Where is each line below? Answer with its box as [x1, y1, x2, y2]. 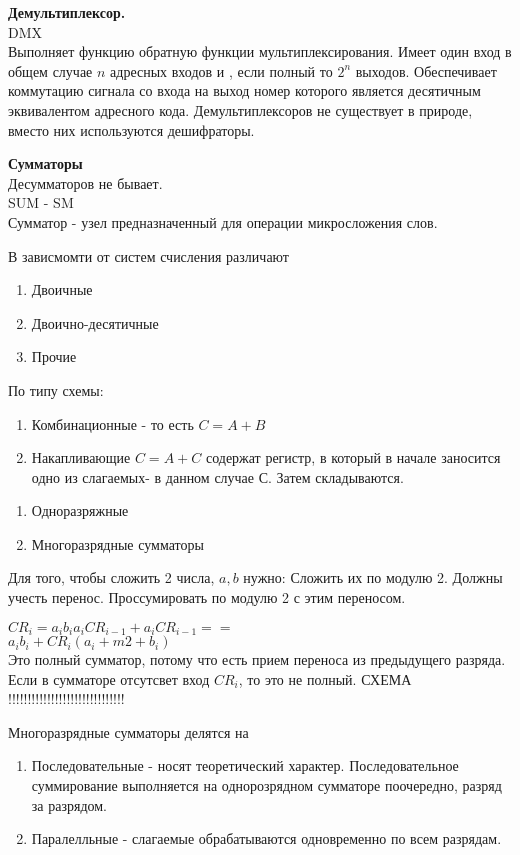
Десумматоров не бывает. [8, 172, 163, 193]
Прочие [31, 346, 77, 367]
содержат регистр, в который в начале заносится [205, 447, 501, 468]
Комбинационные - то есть [31, 413, 194, 434]
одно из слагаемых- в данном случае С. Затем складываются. [31, 466, 404, 487]
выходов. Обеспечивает [355, 60, 497, 81]
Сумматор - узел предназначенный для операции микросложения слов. [8, 211, 438, 232]
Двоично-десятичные [31, 312, 159, 333]
